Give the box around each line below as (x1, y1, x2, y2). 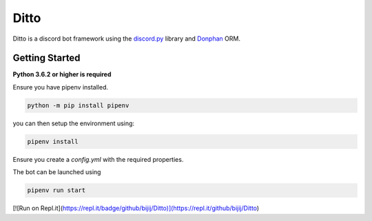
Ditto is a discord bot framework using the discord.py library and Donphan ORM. (12, 34, 241, 43)
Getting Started (12, 52, 81, 64)
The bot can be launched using (12, 168, 101, 176)
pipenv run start (27, 187, 86, 194)
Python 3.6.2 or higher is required (12, 70, 112, 78)
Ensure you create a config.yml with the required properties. (12, 155, 184, 163)
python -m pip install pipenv (27, 101, 130, 109)
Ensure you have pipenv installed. (12, 83, 109, 91)
